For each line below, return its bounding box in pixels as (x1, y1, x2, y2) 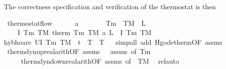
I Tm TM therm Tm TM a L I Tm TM (17, 27, 152, 37)
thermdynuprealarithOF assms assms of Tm (7, 46, 151, 56)
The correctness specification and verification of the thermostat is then (4, 1, 216, 11)
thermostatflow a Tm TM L (7, 17, 146, 28)
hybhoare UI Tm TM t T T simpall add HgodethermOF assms (4, 36, 223, 47)
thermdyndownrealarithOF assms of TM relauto (21, 55, 180, 66)
